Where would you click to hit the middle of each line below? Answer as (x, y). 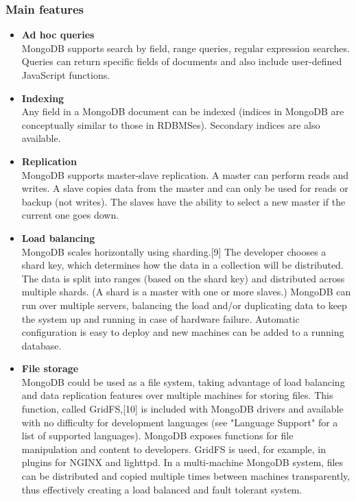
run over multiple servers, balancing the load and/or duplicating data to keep (184, 305)
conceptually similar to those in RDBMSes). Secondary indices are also (171, 124)
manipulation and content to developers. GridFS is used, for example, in (174, 449)
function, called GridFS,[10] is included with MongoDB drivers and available (182, 409)
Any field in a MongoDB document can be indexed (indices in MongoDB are (183, 111)
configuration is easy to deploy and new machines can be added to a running (183, 332)
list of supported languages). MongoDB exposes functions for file (157, 436)
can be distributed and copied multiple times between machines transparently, (186, 476)
